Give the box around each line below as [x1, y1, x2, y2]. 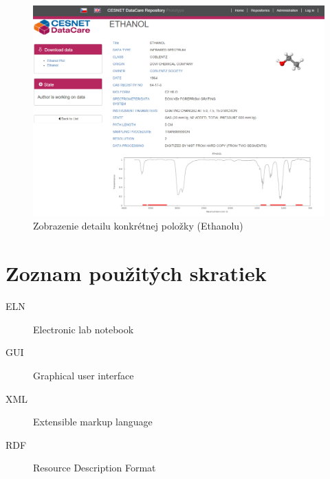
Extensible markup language [33, 414, 153, 429]
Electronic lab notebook [33, 322, 134, 336]
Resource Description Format [33, 460, 156, 475]
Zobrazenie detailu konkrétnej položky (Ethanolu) [33, 219, 243, 233]
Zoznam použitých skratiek [5, 259, 267, 287]
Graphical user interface [33, 368, 134, 382]
